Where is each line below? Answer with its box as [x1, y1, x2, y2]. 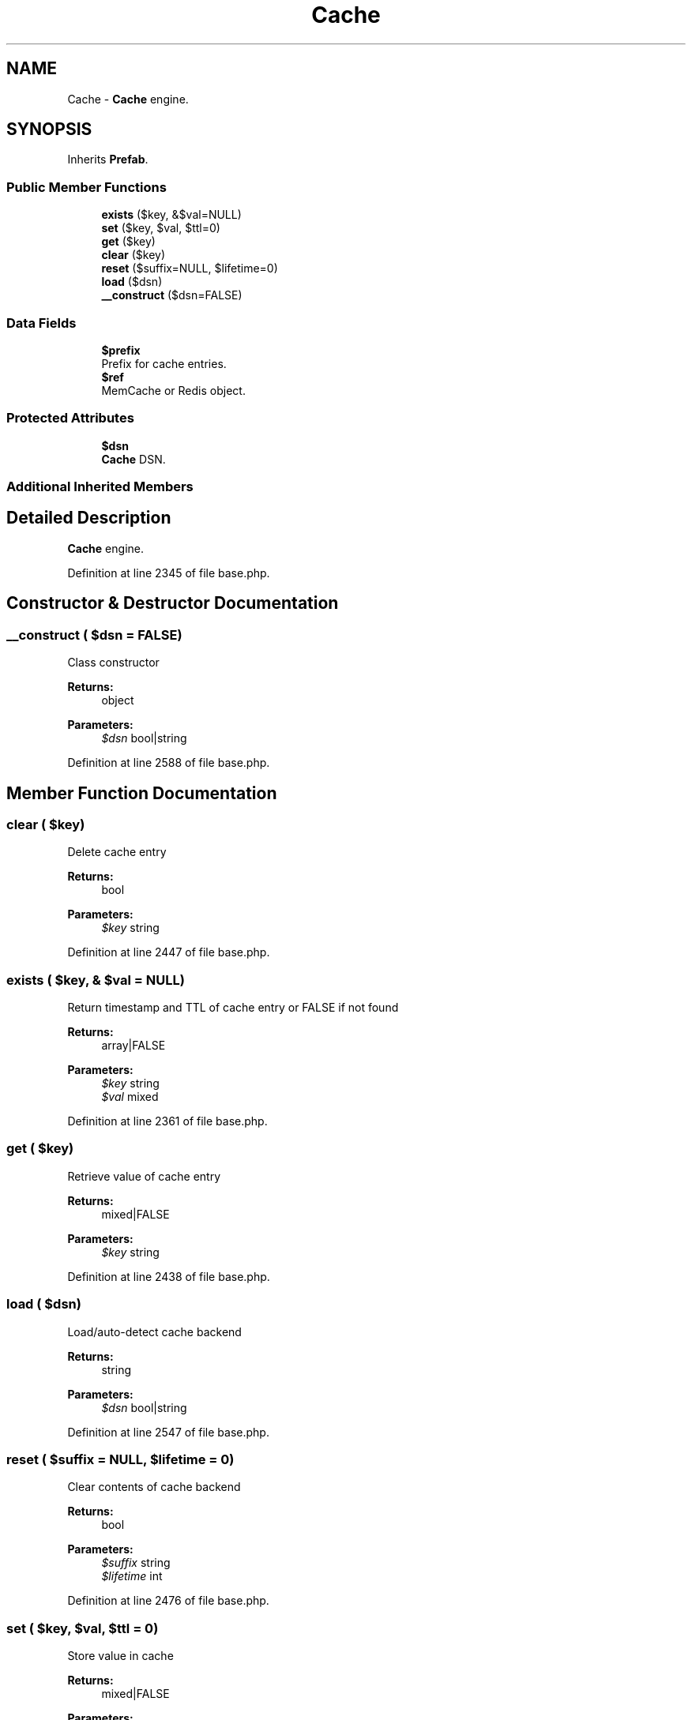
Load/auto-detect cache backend [67, 1324, 242, 1339]
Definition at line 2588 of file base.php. [67, 756, 270, 770]
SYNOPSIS [6, 119, 92, 140]
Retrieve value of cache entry [67, 1169, 221, 1183]
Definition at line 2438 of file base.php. [67, 1269, 270, 1283]
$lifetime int [101, 1569, 163, 1583]
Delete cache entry [67, 845, 167, 859]
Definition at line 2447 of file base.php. [67, 945, 270, 960]
